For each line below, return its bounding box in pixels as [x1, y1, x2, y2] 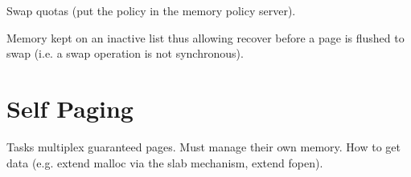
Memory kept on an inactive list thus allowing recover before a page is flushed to [6, 29, 405, 46]
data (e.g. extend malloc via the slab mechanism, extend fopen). [6, 154, 323, 171]
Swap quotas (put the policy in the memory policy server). [6, 2, 296, 18]
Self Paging [6, 91, 134, 124]
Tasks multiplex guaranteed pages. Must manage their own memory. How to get [6, 138, 401, 155]
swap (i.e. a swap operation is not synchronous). [6, 45, 244, 62]
